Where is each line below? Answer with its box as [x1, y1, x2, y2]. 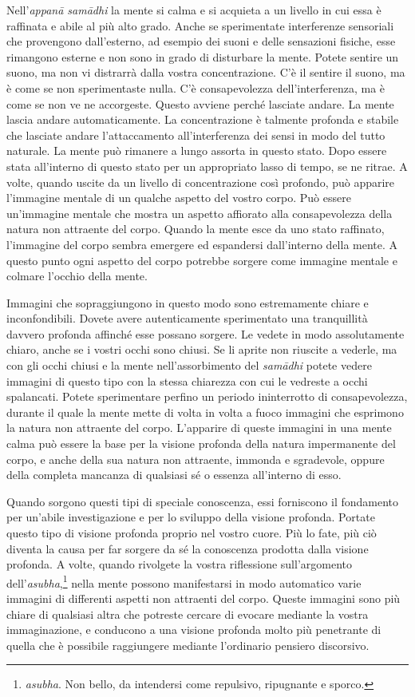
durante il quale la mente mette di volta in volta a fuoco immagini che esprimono [6, 403, 404, 420]
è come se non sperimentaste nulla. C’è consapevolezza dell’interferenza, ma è [6, 79, 385, 96]
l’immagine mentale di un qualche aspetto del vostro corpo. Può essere [6, 189, 351, 206]
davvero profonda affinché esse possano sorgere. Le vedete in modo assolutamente [6, 325, 405, 342]
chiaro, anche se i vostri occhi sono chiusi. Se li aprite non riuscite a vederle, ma [6, 341, 397, 358]
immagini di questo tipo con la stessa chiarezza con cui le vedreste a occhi [6, 372, 368, 389]
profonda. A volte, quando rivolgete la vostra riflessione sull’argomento [6, 556, 352, 572]
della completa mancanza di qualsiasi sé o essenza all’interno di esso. [6, 466, 342, 483]
